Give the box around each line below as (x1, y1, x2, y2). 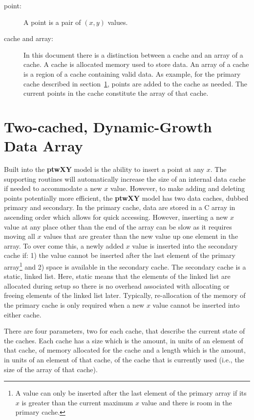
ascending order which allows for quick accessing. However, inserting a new (4, 212, 228, 222)
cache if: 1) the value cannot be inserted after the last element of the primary (4, 250, 235, 260)
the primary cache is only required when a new (4, 300, 145, 310)
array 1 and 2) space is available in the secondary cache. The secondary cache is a (4, 260, 246, 272)
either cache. (4, 309, 42, 319)
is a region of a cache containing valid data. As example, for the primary (23, 68, 241, 79)
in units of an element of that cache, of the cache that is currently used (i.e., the (4, 355, 244, 364)
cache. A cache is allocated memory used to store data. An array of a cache (23, 59, 249, 69)
